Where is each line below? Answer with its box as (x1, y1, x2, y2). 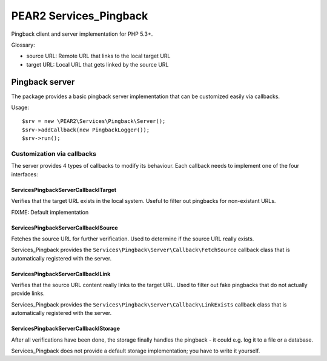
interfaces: (11, 170, 39, 178)
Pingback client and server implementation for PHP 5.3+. (11, 30, 153, 38)
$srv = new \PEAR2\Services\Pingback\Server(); (22, 118, 166, 125)
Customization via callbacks (11, 149, 97, 157)
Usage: (11, 104, 30, 111)
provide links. (11, 290, 45, 297)
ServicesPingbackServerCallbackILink (11, 270, 111, 277)
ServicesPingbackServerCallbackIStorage (11, 325, 121, 333)
